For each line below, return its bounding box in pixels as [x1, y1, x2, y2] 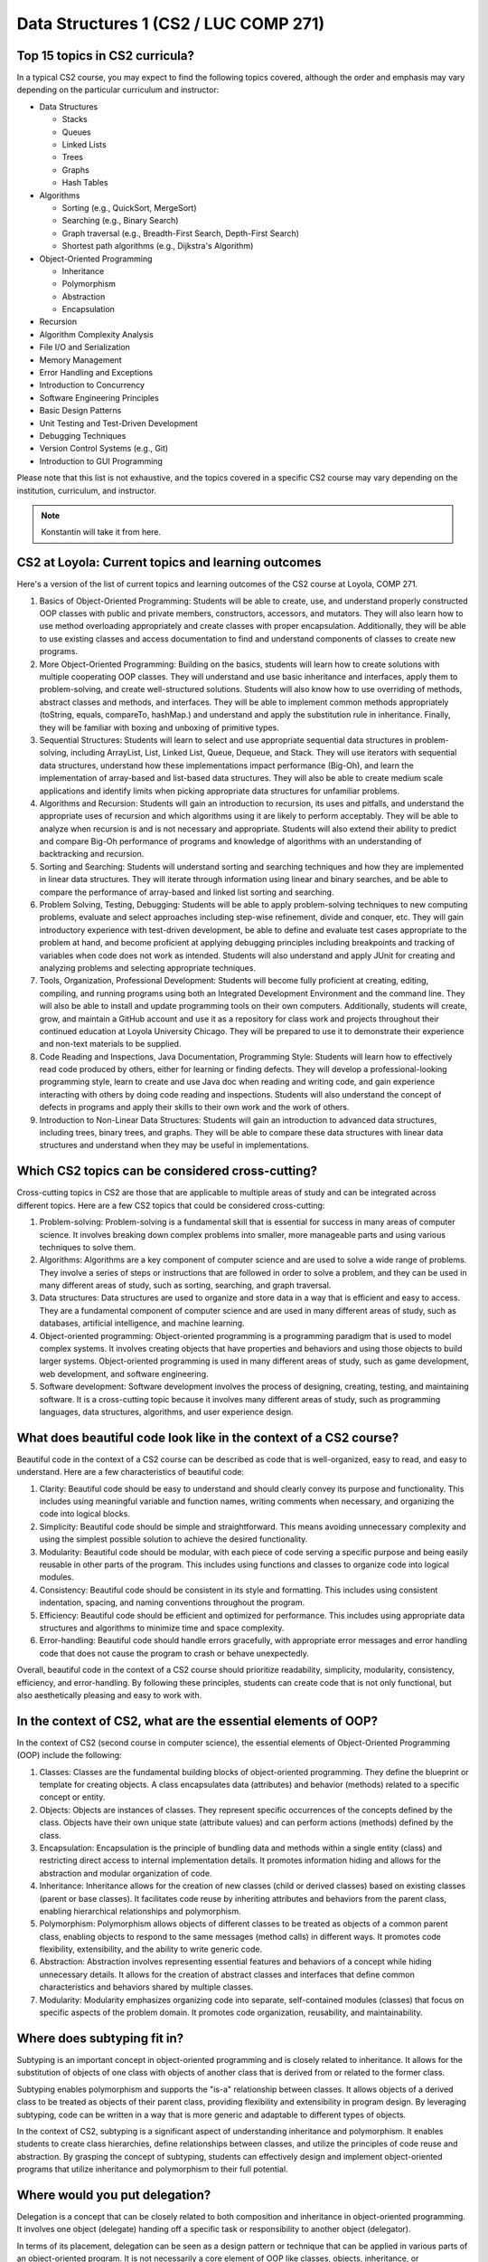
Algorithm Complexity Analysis [39, 328, 154, 339]
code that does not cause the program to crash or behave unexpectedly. [39, 1648, 309, 1658]
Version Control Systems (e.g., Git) [39, 443, 169, 454]
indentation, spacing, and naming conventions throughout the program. [39, 1597, 305, 1608]
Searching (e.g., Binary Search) [61, 215, 179, 226]
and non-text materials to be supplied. [39, 1039, 182, 1050]
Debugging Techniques [39, 431, 127, 441]
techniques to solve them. [39, 1241, 136, 1252]
